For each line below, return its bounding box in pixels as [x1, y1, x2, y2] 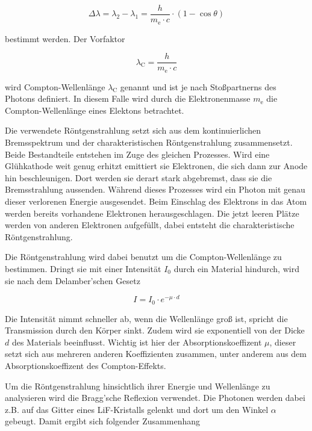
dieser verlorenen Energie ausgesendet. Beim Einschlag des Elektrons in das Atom [5, 194, 307, 207]
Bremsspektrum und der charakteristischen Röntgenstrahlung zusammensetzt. [5, 136, 293, 148]
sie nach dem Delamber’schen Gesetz [5, 274, 140, 287]
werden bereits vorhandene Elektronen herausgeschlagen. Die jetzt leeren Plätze [5, 206, 299, 219]
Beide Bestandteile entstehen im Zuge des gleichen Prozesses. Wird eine [5, 147, 270, 160]
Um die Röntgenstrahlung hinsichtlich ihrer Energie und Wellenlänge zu [5, 379, 270, 392]
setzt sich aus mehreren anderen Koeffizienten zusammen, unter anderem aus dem [5, 347, 307, 360]
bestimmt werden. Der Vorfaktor [5, 32, 125, 45]
